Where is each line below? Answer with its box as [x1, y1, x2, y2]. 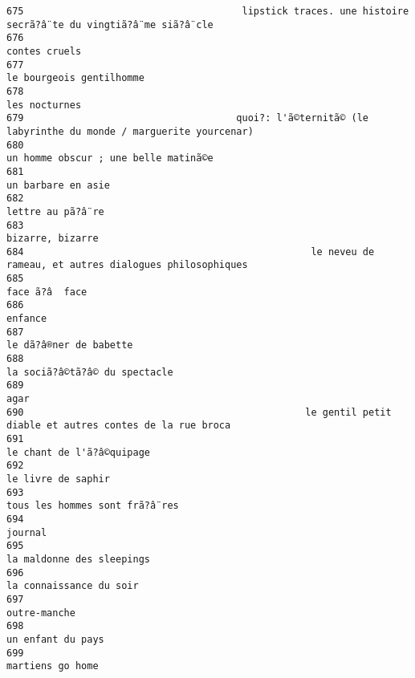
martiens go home [6, 660, 99, 672]
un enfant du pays [6, 633, 104, 645]
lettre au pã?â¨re [6, 205, 104, 217]
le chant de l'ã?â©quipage [6, 446, 150, 458]
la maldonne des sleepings [6, 553, 150, 565]
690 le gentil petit [6, 406, 392, 418]
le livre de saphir [6, 473, 110, 485]
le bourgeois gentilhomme [6, 72, 144, 84]
